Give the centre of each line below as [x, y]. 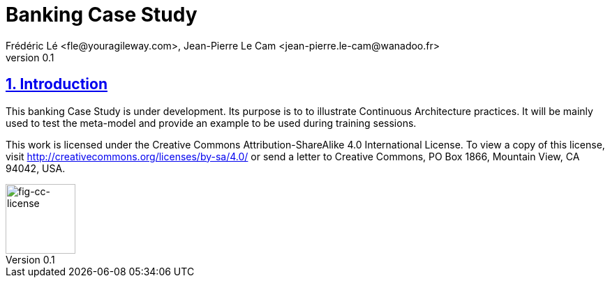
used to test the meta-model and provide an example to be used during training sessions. [211, 123]
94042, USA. [36, 168]
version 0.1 [30, 57]
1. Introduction [57, 84]
